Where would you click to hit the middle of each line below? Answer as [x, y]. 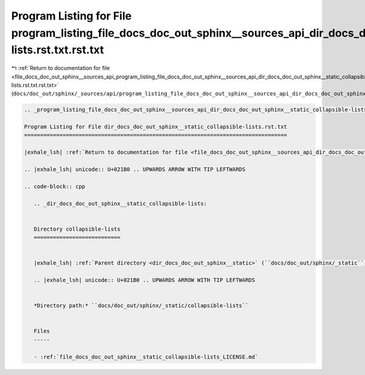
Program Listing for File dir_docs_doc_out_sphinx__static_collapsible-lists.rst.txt [155, 127]
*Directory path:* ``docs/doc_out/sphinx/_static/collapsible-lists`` [141, 306]
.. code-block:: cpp [54, 186]
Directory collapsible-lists [77, 229]
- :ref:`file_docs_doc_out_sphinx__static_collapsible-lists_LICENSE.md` [146, 357]
